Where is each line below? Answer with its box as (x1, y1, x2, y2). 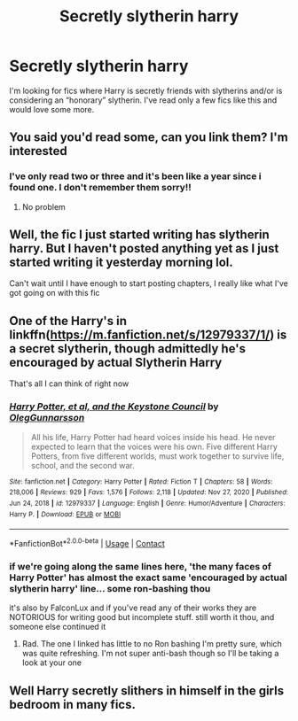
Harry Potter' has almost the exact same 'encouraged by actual (9, 571, 287, 584)
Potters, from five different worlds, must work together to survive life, (30, 450, 285, 461)
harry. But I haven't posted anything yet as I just (9, 241, 279, 256)
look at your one (21, 657, 82, 668)
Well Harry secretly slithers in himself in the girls (9, 683, 285, 698)
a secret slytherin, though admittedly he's (9, 341, 247, 356)
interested (9, 143, 68, 159)
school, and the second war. (30, 460, 135, 470)
